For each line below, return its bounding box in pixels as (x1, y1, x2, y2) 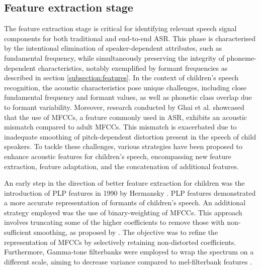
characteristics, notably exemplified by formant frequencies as (38, 62, 228, 73)
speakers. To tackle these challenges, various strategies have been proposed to (4, 141, 242, 152)
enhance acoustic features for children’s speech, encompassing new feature (4, 151, 231, 161)
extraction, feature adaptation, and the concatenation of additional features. (4, 161, 239, 171)
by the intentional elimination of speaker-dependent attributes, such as (4, 43, 222, 53)
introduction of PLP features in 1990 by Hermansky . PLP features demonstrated (4, 187, 256, 198)
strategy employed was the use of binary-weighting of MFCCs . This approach (4, 207, 242, 217)
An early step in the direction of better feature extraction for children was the (4, 178, 245, 188)
